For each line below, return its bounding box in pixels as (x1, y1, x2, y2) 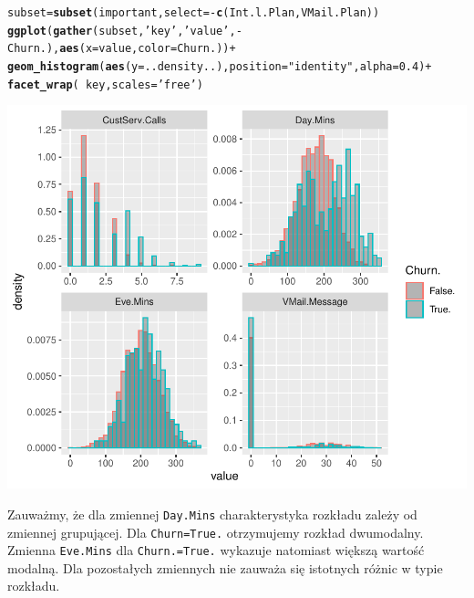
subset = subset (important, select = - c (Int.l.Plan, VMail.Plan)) (7, 6, 380, 19)
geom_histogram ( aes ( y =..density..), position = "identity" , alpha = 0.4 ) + (7, 59, 432, 73)
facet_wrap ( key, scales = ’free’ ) (7, 78, 203, 91)
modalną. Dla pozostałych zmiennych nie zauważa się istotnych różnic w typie (7, 558, 443, 577)
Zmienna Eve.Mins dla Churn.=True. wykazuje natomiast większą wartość (7, 540, 425, 560)
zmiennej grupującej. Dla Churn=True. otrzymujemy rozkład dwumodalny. (7, 522, 424, 541)
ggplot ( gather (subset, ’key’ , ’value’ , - (7, 24, 242, 37)
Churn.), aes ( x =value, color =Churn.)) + (7, 42, 236, 56)
